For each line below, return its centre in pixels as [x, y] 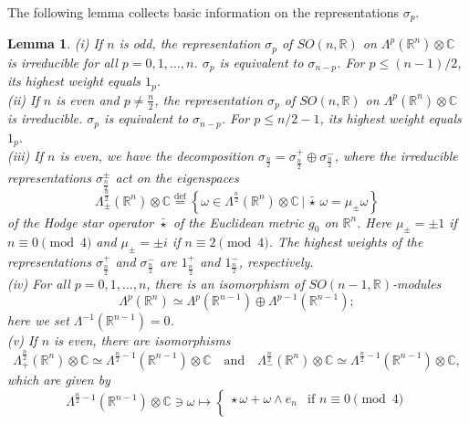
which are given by [59, 379]
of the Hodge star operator [81, 222]
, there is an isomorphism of [225, 283]
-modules [417, 283]
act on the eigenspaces [177, 177]
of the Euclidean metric [238, 222]
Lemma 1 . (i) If [55, 43]
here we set [38, 320]
